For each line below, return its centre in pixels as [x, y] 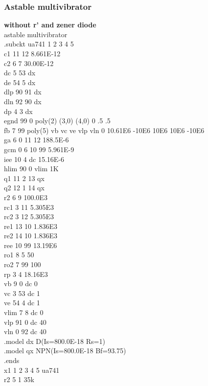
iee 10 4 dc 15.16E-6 [34, 159]
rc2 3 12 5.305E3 [29, 216]
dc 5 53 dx [20, 73]
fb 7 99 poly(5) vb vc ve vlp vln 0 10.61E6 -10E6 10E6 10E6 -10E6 [104, 130]
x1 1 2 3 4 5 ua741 [32, 370]
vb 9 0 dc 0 [21, 284]
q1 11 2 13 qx [24, 178]
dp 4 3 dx [18, 111]
